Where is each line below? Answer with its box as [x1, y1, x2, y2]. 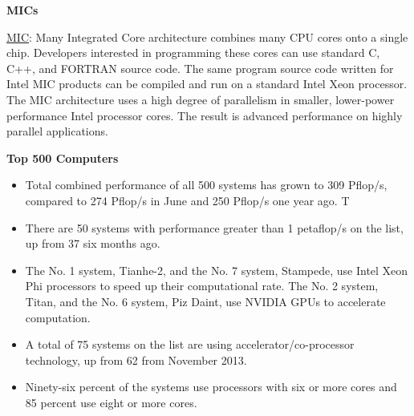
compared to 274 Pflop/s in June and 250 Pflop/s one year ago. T [25, 192, 350, 208]
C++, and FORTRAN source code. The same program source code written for [6, 59, 394, 76]
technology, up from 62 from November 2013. [25, 351, 247, 368]
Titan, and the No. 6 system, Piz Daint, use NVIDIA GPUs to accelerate [25, 293, 386, 309]
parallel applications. [6, 123, 108, 139]
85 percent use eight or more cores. [25, 394, 197, 410]
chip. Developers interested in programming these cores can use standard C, [6, 44, 380, 61]
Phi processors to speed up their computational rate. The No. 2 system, [25, 277, 379, 294]
